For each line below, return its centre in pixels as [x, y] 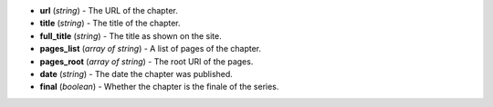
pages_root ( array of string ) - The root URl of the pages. [147, 61]
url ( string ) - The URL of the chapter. [109, 10]
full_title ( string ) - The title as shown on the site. [131, 35]
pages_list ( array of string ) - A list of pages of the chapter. [151, 49]
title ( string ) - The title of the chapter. [110, 24]
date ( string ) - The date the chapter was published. [136, 73]
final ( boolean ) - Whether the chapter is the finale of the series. [159, 87]
